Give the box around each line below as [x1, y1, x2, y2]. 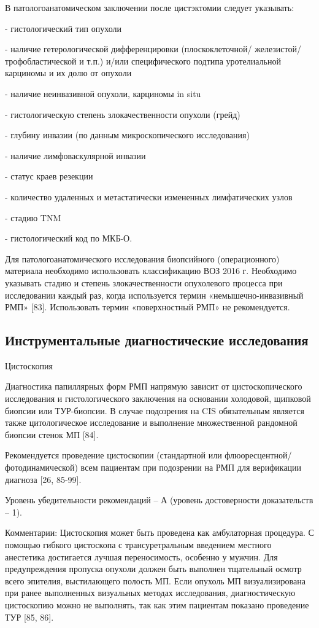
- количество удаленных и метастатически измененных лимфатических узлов [5, 190, 293, 203]
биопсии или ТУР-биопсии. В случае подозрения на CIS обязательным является [5, 404, 304, 417]
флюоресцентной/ [225, 449, 292, 461]
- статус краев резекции [5, 170, 93, 183]
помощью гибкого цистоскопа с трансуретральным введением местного [5, 538, 272, 551]
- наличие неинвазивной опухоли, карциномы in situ [5, 87, 201, 100]
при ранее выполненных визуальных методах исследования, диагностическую [5, 586, 296, 599]
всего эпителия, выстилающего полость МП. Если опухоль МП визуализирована [5, 574, 306, 587]
